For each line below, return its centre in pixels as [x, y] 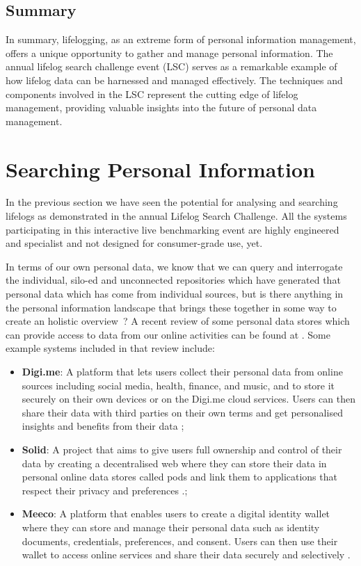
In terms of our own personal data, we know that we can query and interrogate [174, 266]
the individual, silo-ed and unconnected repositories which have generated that [173, 280]
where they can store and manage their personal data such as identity [171, 527]
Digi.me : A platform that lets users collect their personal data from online [182, 372]
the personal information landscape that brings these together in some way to [171, 307]
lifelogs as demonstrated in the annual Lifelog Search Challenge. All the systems [176, 216]
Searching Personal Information [160, 169]
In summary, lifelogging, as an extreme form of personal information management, [181, 39]
